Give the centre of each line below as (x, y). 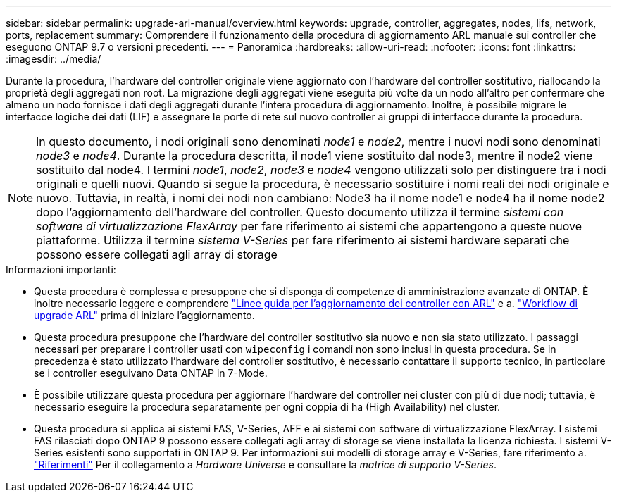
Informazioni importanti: (61, 269)
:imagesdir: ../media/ (54, 59)
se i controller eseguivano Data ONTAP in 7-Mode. (151, 373)
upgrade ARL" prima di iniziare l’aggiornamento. (144, 315)
